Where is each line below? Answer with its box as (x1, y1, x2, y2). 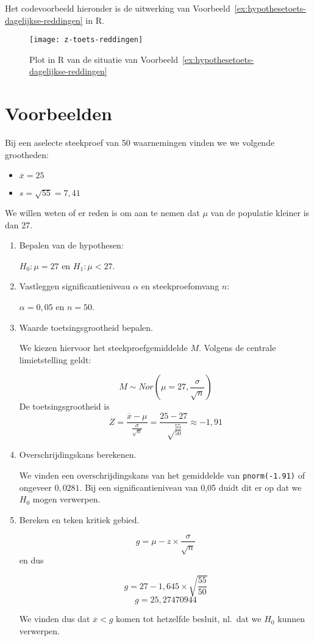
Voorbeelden (5, 101, 112, 126)
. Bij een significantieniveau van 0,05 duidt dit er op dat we (79, 480, 302, 493)
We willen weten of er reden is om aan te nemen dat (5, 206, 200, 219)
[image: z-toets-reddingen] (29, 35, 143, 45)
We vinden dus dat (19, 612, 90, 625)
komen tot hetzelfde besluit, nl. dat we (116, 612, 262, 625)
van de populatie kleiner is (210, 206, 310, 219)
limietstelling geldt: (19, 353, 91, 366)
